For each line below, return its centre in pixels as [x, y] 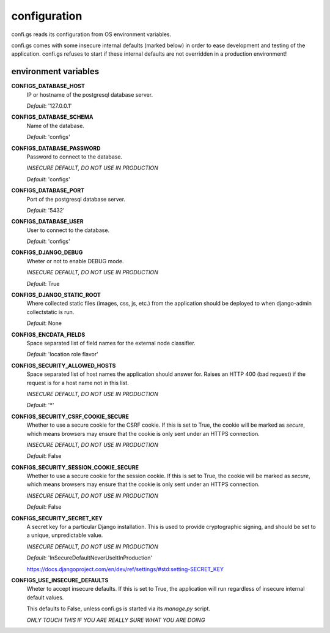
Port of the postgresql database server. [76, 199]
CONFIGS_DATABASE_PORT [48, 190]
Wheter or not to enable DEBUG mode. [75, 261]
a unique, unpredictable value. [65, 535]
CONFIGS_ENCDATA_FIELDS [48, 334]
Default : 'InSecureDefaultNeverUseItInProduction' [90, 558]
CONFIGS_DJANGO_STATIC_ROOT [56, 295]
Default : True [43, 283]
